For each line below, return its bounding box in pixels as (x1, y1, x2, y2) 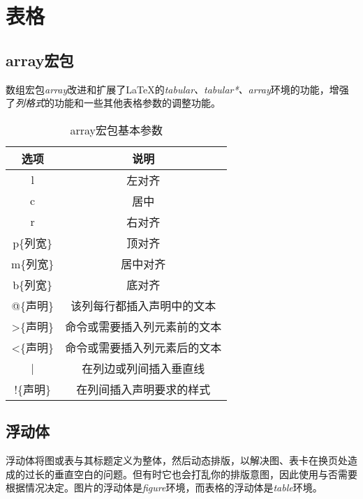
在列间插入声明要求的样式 (76, 381, 211, 397)
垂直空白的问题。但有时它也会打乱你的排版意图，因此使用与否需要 (54, 466, 357, 481)
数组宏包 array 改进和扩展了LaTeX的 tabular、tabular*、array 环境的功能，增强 (6, 82, 349, 96)
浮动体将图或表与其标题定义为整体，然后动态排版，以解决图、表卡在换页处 (6, 452, 348, 467)
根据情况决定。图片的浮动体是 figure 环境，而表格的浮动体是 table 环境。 (6, 480, 323, 495)
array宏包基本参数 (70, 121, 163, 138)
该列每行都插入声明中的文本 (71, 297, 216, 314)
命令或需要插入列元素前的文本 (65, 318, 222, 335)
